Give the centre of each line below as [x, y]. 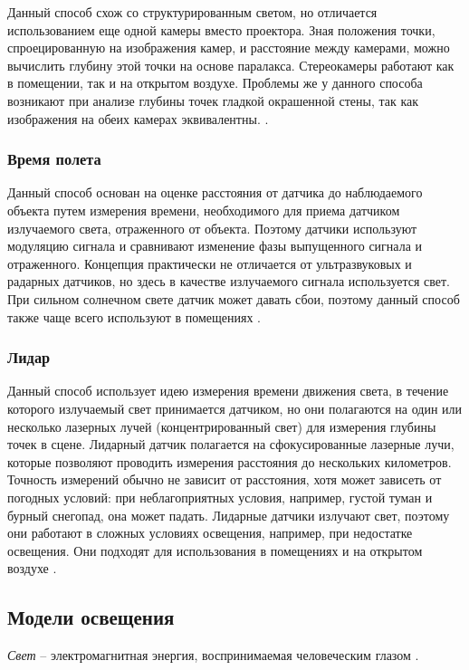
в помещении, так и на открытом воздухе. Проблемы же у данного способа [215, 83]
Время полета [54, 159]
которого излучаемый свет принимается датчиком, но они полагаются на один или [235, 408]
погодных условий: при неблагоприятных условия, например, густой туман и [220, 497]
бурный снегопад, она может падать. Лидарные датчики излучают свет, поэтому [229, 515]
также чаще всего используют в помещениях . [134, 316]
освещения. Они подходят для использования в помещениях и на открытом [215, 550]
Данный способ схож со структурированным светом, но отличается [192, 12]
